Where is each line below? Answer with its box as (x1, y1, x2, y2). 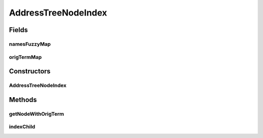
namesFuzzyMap (9, 40, 51, 47)
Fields (9, 26, 28, 34)
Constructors (9, 67, 51, 75)
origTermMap (9, 53, 42, 60)
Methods (9, 95, 37, 104)
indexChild (9, 123, 36, 130)
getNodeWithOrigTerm (9, 110, 64, 117)
